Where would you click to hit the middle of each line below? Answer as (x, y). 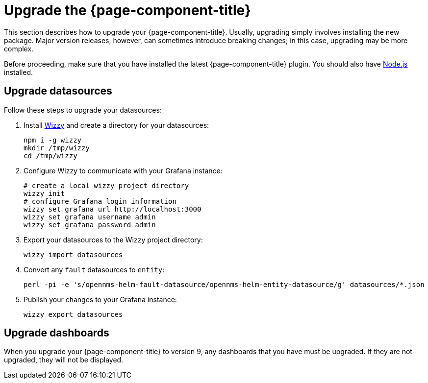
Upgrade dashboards (57, 333)
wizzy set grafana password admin (90, 225)
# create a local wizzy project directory (106, 185)
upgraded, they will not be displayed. (64, 360)
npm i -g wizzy (53, 140)
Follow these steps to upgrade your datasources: (83, 110)
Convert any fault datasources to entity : (94, 269)
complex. (19, 48)
